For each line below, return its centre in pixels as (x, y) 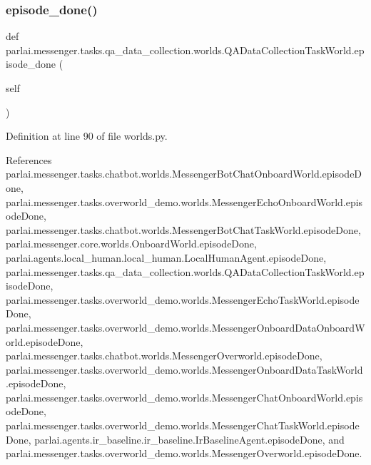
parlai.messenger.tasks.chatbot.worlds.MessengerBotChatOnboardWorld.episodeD (184, 174)
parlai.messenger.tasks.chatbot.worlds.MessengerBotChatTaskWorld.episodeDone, (183, 229)
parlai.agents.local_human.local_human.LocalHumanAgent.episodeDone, (166, 257)
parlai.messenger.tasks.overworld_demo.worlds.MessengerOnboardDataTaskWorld (184, 369)
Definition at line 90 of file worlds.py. (87, 136)
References (29, 159)
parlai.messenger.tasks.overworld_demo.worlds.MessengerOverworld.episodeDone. (184, 453)
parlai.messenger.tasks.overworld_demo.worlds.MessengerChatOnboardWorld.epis (184, 397)
